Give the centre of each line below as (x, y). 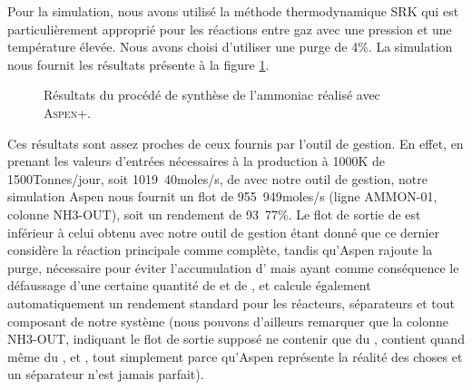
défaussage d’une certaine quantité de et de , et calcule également (189, 285)
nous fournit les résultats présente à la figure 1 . (138, 64)
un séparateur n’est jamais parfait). (106, 374)
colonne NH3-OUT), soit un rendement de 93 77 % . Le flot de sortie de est (214, 214)
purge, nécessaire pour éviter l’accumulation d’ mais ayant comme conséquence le (233, 267)
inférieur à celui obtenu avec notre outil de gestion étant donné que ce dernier (223, 232)
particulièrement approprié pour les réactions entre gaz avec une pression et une (230, 29)
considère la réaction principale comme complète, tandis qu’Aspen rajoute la (220, 250)
